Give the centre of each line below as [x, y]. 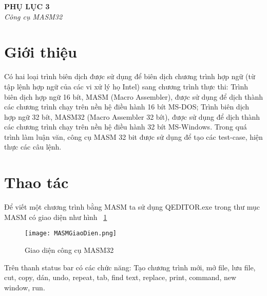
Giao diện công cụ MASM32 [69, 250]
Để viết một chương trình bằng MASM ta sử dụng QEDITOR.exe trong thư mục [132, 207]
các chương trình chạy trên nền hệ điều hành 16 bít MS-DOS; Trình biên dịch [127, 107]
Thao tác [36, 182]
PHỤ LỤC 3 [27, 6]
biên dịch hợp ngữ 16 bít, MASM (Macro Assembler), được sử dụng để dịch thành [133, 96]
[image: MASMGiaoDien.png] [71, 234]
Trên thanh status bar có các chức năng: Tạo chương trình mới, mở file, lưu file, [130, 267]
